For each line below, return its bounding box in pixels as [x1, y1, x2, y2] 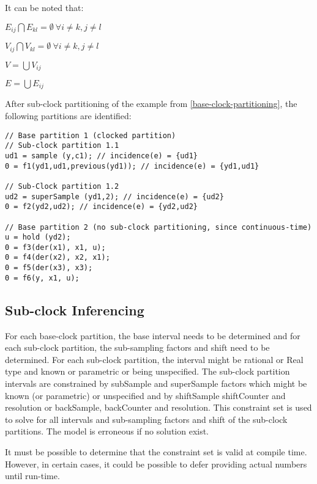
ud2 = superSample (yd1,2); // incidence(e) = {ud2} [5, 192, 224, 201]
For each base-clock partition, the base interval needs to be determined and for [5, 329, 300, 342]
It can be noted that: [5, 1, 84, 13]
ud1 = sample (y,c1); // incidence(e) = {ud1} [5, 151, 198, 160]
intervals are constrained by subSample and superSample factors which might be [5, 377, 307, 390]
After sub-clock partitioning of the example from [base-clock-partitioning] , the [5, 97, 297, 110]
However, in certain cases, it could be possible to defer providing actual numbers [5, 457, 307, 470]
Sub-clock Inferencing [5, 300, 144, 319]
